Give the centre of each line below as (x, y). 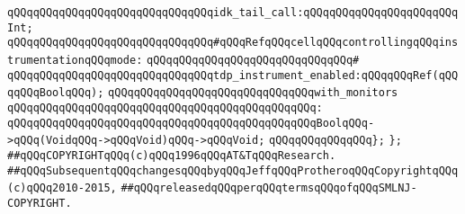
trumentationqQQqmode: (75, 60)
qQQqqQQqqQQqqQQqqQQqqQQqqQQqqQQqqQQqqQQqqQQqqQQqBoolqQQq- (191, 123)
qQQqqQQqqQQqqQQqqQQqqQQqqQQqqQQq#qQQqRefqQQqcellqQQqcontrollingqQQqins (233, 43)
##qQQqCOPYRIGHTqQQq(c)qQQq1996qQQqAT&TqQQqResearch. (172, 155)
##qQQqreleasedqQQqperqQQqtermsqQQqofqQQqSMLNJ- (269, 188)
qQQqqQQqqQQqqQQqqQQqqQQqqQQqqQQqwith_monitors (253, 93)
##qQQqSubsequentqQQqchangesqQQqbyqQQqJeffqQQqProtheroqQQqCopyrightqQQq (233, 170)
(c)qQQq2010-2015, (62, 188)
